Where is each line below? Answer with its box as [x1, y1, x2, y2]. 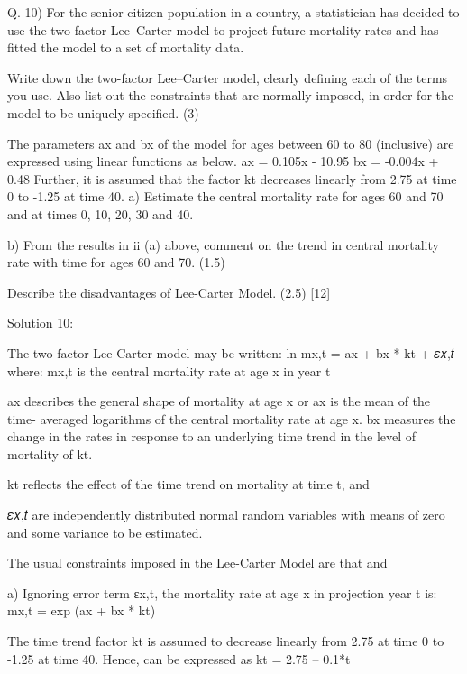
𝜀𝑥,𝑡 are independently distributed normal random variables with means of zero [7, 505, 445, 524]
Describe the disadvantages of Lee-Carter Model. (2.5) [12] [7, 282, 331, 301]
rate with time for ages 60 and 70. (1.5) [7, 253, 225, 272]
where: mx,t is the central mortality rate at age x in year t [7, 361, 331, 380]
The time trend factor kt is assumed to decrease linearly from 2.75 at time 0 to [7, 632, 444, 651]
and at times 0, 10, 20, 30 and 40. [7, 204, 194, 223]
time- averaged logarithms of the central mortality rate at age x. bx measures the [7, 409, 456, 428]
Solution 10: [7, 313, 74, 332]
